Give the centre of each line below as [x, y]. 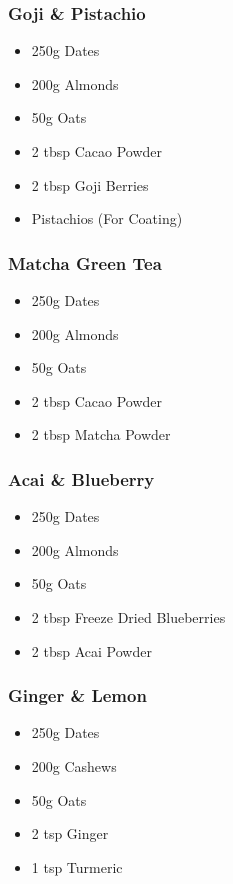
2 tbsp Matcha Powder [101, 434]
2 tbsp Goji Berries [90, 184]
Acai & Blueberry [81, 478]
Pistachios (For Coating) [107, 218]
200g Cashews [74, 765]
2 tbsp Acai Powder [91, 650]
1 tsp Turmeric [77, 866]
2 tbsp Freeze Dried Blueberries [128, 616]
